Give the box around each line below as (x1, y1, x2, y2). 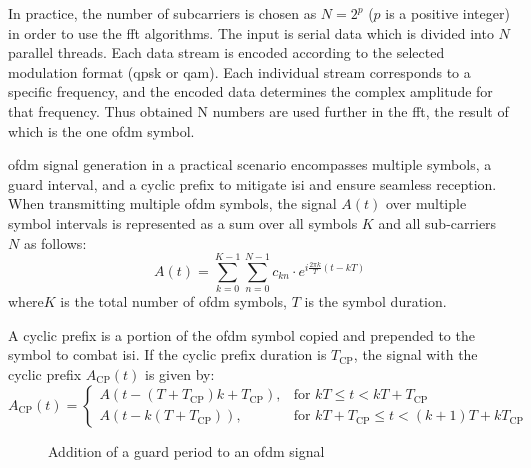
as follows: (23, 232, 87, 253)
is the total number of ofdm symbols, (60, 291, 287, 312)
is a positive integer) (385, 3, 510, 23)
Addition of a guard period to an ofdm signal (48, 440, 325, 461)
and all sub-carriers (378, 212, 497, 233)
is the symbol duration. (304, 291, 447, 312)
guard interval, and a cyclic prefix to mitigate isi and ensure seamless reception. (8, 173, 497, 194)
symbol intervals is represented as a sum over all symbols (8, 212, 358, 233)
